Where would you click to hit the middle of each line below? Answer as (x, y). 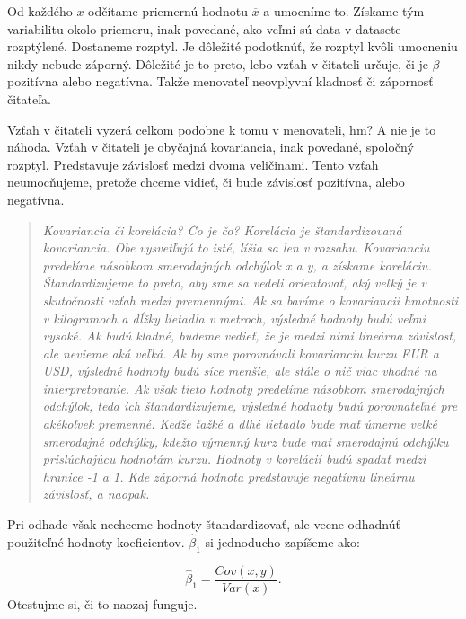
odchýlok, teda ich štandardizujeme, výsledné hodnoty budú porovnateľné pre (250, 406)
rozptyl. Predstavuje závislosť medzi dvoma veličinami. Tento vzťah (193, 164)
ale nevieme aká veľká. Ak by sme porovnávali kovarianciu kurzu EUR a (241, 353)
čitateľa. (29, 98)
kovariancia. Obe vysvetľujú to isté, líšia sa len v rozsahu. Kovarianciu (236, 248)
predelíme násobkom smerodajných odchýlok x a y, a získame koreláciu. (237, 265)
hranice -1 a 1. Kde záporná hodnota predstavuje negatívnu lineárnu (229, 476)
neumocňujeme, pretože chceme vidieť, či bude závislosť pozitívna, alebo (206, 182)
